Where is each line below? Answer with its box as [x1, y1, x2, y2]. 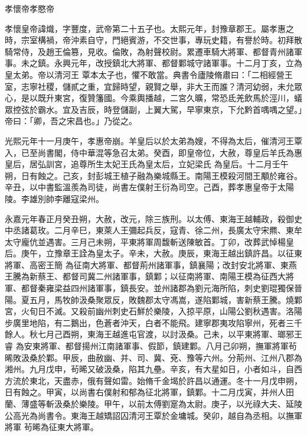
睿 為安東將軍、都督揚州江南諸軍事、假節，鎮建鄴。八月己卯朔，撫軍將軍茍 [5, 340, 297, 352]
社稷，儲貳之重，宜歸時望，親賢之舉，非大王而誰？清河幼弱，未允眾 [37, 80, 302, 92]
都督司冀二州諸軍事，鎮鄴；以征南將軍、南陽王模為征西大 [62, 270, 286, 282]
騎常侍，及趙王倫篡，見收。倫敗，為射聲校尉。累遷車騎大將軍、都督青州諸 [5, 45, 294, 57]
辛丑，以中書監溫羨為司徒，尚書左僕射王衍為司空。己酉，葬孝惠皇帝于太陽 [5, 181, 294, 193]
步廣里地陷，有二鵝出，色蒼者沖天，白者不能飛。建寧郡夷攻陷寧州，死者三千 [5, 316, 302, 328]
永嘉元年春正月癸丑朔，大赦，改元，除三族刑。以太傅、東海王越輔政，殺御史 [5, 212, 302, 224]
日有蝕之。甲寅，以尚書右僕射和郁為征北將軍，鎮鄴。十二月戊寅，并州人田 [5, 386, 294, 398]
